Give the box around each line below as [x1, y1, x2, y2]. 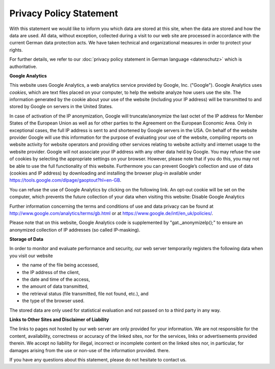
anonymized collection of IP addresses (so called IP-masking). [9, 227, 141, 233]
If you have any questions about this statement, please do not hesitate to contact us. [9, 356, 187, 362]
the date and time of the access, [22, 276, 90, 283]
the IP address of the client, [22, 269, 80, 275]
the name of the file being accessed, [22, 262, 99, 268]
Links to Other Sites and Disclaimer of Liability [9, 316, 109, 323]
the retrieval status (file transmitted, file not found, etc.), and [22, 290, 149, 297]
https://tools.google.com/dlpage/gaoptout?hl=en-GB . [9, 177, 122, 183]
